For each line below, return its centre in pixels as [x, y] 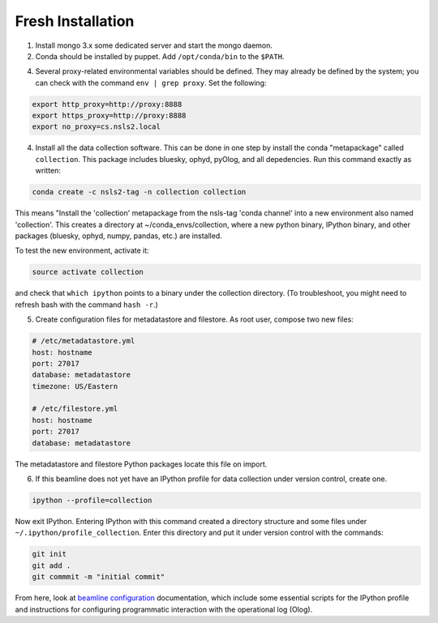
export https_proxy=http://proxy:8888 [109, 116]
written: [48, 171]
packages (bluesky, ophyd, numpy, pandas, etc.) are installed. [118, 236]
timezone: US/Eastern [75, 386]
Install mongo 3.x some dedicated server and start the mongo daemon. [154, 45]
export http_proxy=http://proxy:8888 [107, 104]
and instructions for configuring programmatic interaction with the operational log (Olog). [164, 609]
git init [49, 554]
